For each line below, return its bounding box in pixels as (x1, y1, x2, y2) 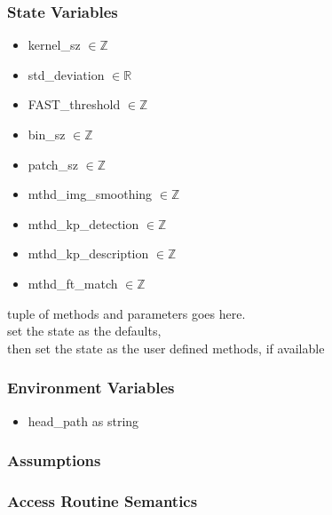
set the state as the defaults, (7, 321, 162, 340)
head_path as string (28, 411, 139, 430)
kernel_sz (28, 36, 81, 54)
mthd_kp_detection (28, 214, 139, 233)
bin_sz (28, 125, 66, 143)
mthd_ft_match (28, 273, 118, 292)
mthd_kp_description (28, 244, 149, 263)
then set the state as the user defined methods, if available (7, 338, 325, 357)
